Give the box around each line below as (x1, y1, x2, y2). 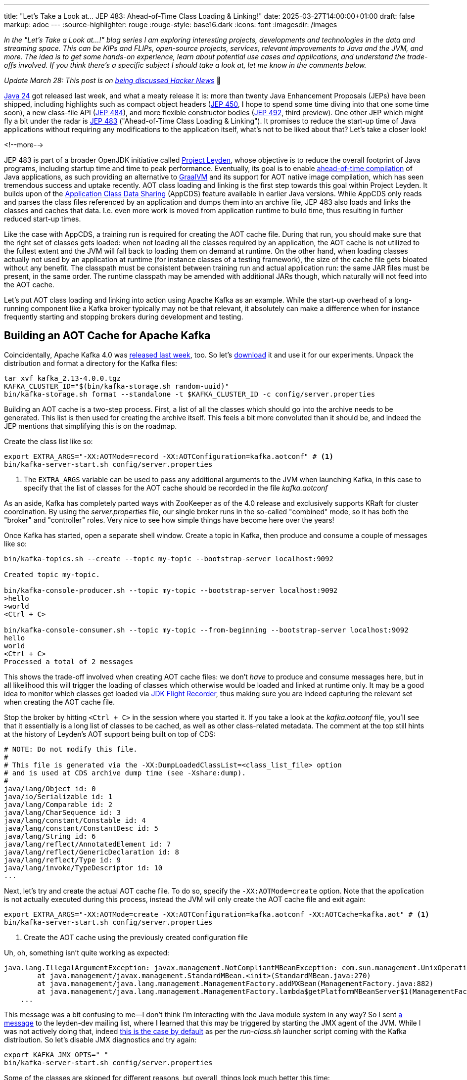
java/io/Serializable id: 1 (4, 792, 113, 801)
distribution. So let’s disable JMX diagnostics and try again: (4, 1035, 197, 1044)
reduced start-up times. (4, 215, 81, 223)
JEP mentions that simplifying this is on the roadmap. (4, 421, 177, 430)
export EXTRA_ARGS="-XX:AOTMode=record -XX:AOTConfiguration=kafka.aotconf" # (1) (4, 452, 333, 460)
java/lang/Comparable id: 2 (4, 800, 113, 809)
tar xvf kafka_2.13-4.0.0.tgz (4, 374, 121, 382)
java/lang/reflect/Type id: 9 (4, 855, 121, 864)
